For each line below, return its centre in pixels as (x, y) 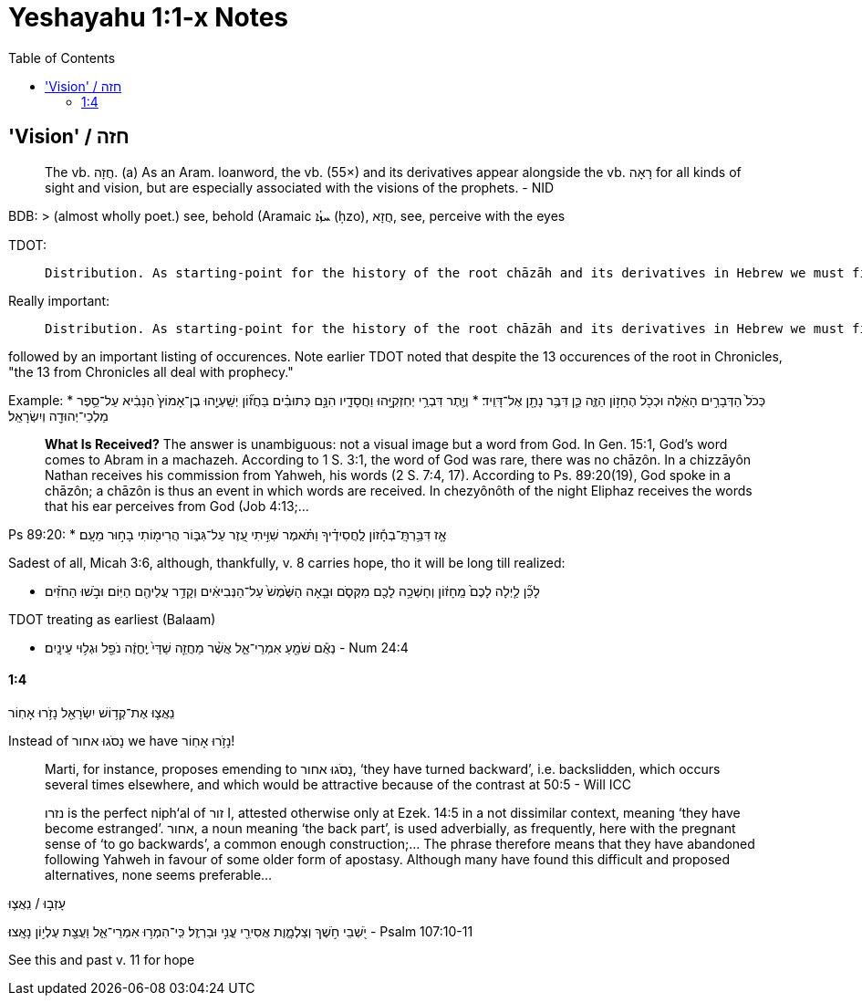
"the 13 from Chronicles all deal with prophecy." (151, 371)
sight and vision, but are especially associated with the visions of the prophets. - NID (300, 187)
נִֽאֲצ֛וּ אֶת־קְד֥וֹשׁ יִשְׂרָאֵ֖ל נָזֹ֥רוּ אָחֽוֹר (92, 712)
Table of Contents (62, 57)
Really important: (59, 300)
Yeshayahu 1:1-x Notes (149, 17)
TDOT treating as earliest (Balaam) (112, 619)
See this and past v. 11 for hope (102, 959)
